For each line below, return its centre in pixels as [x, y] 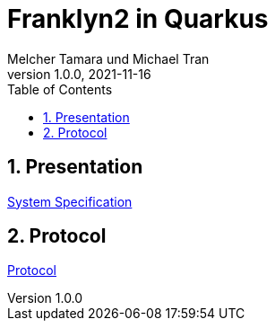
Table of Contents [60, 89]
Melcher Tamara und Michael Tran [108, 58]
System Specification [70, 201]
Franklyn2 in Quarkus [138, 19]
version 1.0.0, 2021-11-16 [79, 74]
